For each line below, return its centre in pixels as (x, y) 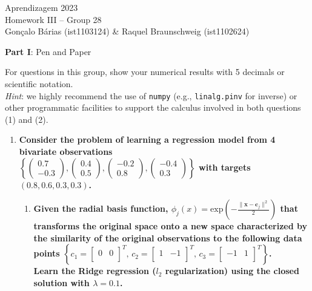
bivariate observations (66, 151)
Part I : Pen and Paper (48, 51)
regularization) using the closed (232, 271)
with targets (225, 167)
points (47, 253)
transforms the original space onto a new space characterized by (170, 226)
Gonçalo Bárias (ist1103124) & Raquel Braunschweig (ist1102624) (127, 31)
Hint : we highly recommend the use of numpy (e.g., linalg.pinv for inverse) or (151, 95)
